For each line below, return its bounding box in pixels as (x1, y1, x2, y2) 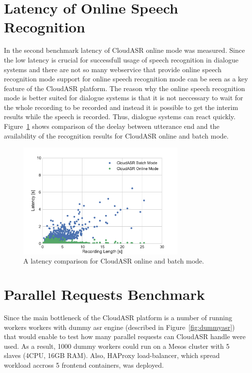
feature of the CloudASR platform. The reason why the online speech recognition (4, 83, 245, 93)
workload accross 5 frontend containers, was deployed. (4, 360, 164, 370)
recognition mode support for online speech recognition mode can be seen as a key (4, 74, 248, 84)
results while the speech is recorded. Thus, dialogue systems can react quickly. (4, 111, 236, 122)
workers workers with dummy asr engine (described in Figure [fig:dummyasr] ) (4, 322, 235, 332)
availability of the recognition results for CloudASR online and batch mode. (4, 130, 229, 140)
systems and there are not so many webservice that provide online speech (4, 64, 221, 74)
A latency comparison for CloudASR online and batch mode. (23, 256, 204, 266)
